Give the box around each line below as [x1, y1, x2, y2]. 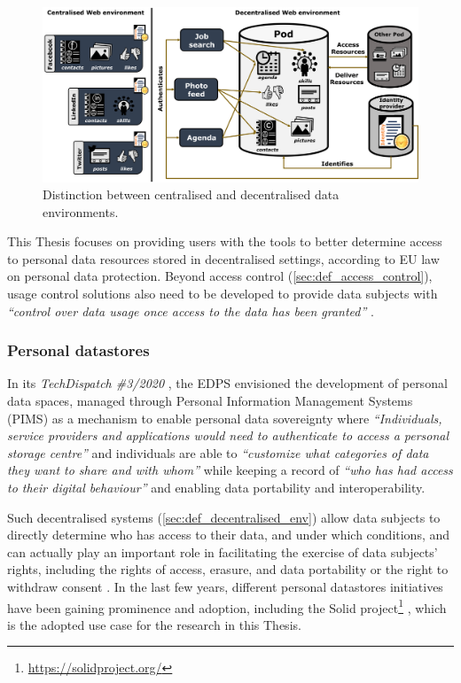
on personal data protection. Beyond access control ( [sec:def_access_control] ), [7, 267, 433, 285]
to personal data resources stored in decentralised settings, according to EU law [7, 249, 440, 268]
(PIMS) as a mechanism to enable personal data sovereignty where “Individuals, [7, 408, 442, 427]
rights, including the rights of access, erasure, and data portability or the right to [7, 560, 449, 578]
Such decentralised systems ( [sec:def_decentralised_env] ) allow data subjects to [7, 508, 441, 526]
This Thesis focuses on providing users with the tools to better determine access [7, 232, 442, 251]
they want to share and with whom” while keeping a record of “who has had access [7, 461, 453, 479]
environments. [43, 202, 119, 221]
